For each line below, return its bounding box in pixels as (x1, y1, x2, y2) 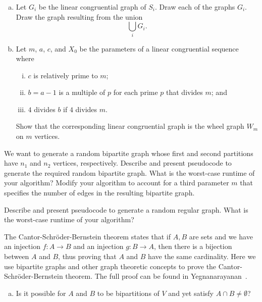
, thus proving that (58, 251, 117, 262)
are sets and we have (189, 231, 253, 241)
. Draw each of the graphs (155, 2, 235, 12)
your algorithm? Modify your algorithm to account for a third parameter (4, 177, 229, 188)
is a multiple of (59, 87, 106, 97)
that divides (166, 87, 203, 97)
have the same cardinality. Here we (148, 251, 256, 262)
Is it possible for (16, 287, 66, 298)
